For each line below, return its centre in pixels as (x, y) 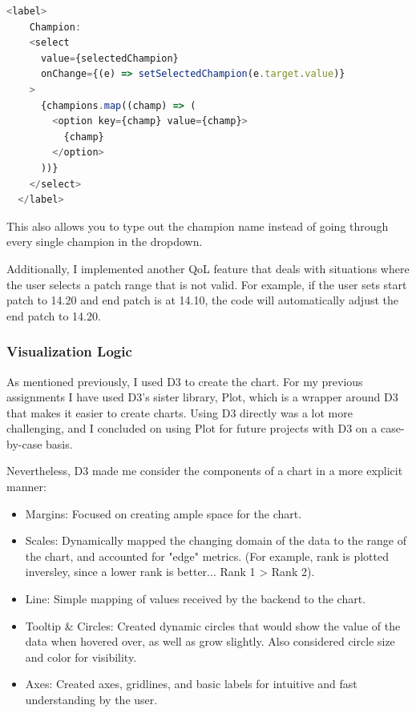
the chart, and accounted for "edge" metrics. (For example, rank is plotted (207, 556)
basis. (59, 443)
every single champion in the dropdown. (105, 242)
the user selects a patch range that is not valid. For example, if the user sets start (207, 284)
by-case (24, 443)
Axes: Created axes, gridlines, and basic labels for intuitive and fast (191, 684)
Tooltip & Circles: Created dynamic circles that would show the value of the (213, 625)
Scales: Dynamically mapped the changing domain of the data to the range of (216, 540)
